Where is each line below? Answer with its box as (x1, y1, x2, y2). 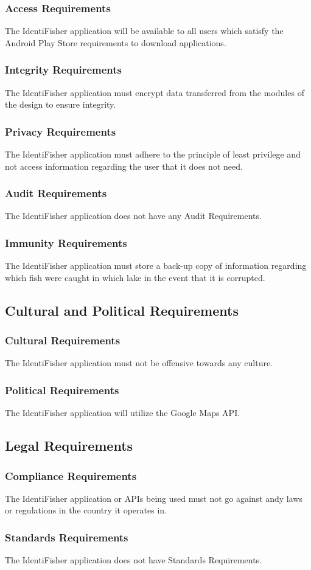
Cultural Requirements (5, 333, 121, 348)
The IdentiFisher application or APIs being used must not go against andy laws (5, 492, 302, 504)
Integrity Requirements (5, 62, 122, 77)
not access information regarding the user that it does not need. (5, 159, 243, 172)
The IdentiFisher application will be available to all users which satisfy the (5, 24, 284, 37)
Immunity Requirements (5, 235, 127, 250)
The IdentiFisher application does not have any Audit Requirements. (5, 209, 262, 222)
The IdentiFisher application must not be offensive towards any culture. (5, 356, 273, 369)
